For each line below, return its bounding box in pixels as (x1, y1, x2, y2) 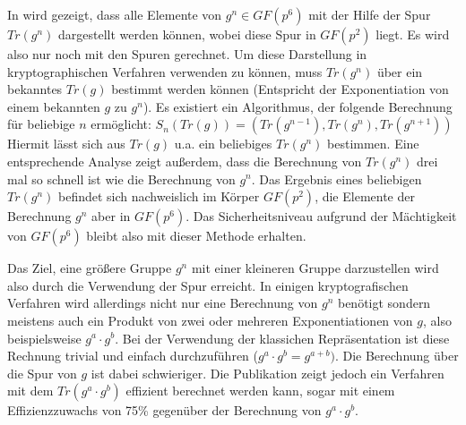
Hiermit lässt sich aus (7, 134, 125, 153)
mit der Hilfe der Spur (308, 5, 431, 23)
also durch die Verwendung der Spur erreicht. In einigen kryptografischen (7, 276, 409, 294)
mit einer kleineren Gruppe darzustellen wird (191, 259, 439, 277)
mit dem (7, 381, 54, 400)
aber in (91, 207, 131, 225)
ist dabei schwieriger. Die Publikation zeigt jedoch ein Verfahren (91, 363, 444, 382)
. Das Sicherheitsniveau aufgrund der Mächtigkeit (186, 207, 457, 225)
